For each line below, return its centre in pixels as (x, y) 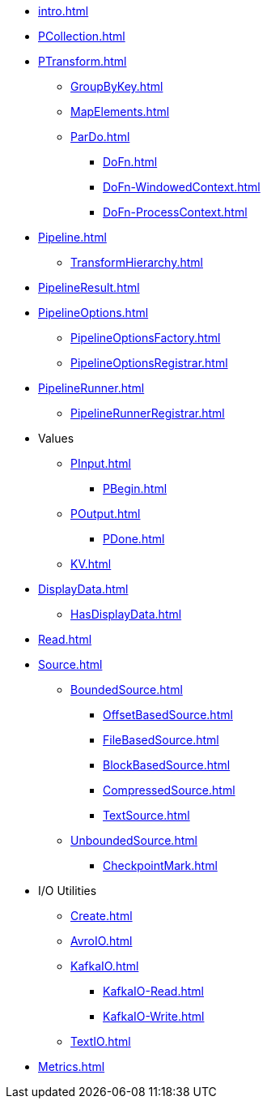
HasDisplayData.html (126, 614)
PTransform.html (83, 61)
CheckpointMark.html (160, 865)
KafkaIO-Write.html (154, 1016)
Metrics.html (72, 1066)
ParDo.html (100, 137)
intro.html (64, 11)
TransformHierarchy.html (137, 262)
